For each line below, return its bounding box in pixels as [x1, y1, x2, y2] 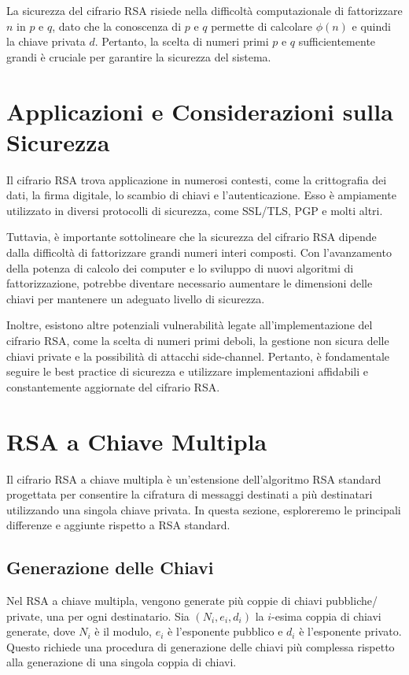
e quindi [352, 17, 391, 34]
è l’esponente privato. [299, 623, 402, 640]
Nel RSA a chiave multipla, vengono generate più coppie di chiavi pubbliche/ [6, 592, 378, 609]
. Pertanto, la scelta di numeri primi [94, 33, 269, 50]
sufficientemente [298, 33, 376, 50]
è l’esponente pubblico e [168, 623, 283, 640]
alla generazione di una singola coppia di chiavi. [6, 654, 237, 670]
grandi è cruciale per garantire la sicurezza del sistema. [6, 48, 271, 65]
